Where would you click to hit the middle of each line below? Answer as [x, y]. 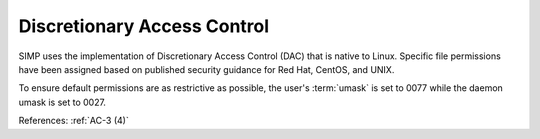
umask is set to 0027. [62, 102]
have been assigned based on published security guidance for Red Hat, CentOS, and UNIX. [206, 69]
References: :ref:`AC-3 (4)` [73, 121]
